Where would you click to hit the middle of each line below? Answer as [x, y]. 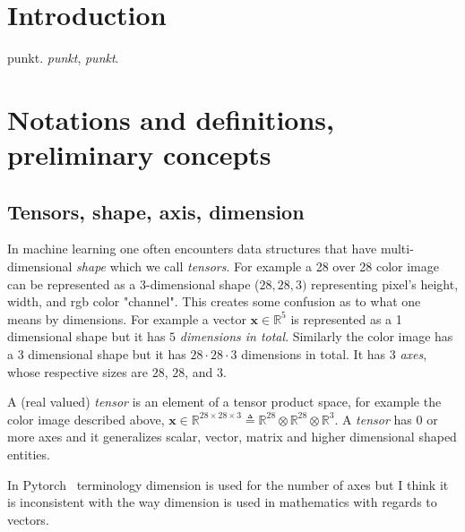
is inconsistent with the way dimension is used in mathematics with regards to [222, 502]
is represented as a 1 [346, 318]
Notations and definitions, [171, 119]
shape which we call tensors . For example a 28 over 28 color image [258, 266]
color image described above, [86, 419]
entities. [29, 455]
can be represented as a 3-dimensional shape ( [133, 283]
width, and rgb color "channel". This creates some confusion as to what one [214, 301]
